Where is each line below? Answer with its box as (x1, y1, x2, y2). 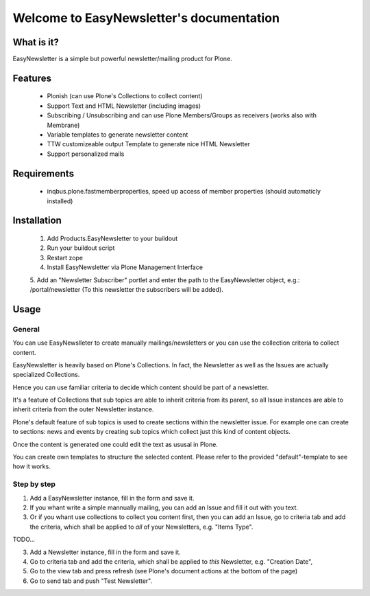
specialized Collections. (12, 371, 80, 379)
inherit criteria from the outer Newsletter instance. (12, 405, 154, 413)
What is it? (12, 36, 60, 48)
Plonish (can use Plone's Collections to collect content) (47, 92, 203, 100)
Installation (12, 215, 62, 227)
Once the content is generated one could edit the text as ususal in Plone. (12, 440, 219, 448)
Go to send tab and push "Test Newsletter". (29, 577, 153, 585)
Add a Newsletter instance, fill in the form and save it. (29, 548, 181, 556)
